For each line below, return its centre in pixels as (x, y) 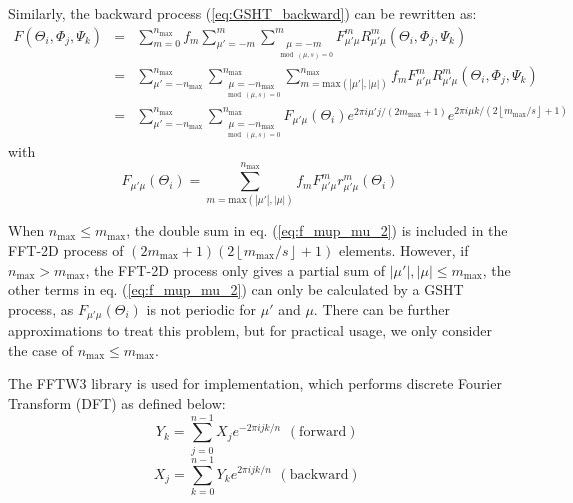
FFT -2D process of (66, 249)
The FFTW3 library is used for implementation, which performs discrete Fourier (255, 383)
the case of (41, 349)
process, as (41, 308)
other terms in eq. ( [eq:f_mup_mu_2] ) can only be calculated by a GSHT (236, 289)
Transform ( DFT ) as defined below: (117, 403)
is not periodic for (201, 308)
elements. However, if (403, 249)
